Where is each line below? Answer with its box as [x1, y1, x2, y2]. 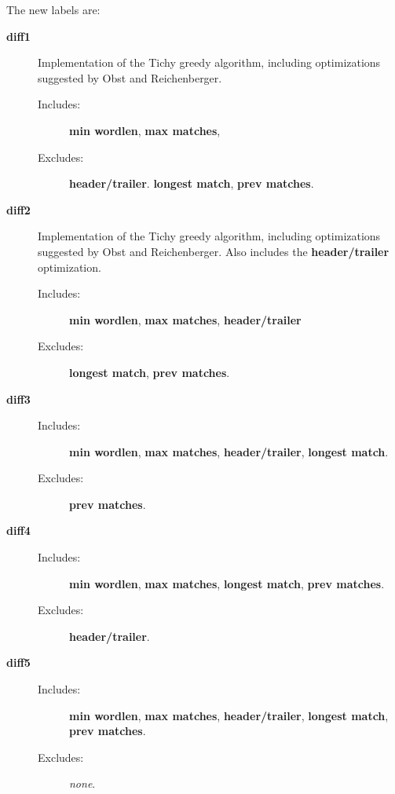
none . [69, 775, 96, 792]
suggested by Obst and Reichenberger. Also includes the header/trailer [38, 243, 390, 259]
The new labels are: [6, 2, 101, 17]
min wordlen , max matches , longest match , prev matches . [69, 575, 385, 591]
